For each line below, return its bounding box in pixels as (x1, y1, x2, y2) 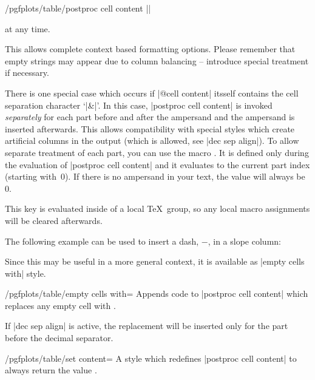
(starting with (5, 170, 56, 183)
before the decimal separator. (5, 331, 113, 344)
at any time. (5, 22, 50, 35)
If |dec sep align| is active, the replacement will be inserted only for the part (5, 319, 288, 332)
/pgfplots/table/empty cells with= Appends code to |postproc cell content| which (5, 287, 308, 300)
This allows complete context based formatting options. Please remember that (5, 42, 296, 55)
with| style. (5, 266, 46, 279)
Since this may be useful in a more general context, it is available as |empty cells (5, 255, 305, 268)
